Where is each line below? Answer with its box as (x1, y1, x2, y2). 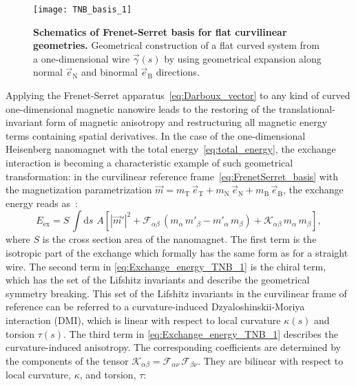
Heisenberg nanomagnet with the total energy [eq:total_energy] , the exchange (6, 142, 336, 156)
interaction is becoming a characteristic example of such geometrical (6, 156, 293, 169)
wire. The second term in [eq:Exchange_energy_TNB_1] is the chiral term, (6, 259, 326, 273)
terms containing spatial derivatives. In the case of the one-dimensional (6, 128, 306, 142)
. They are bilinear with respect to (198, 353, 344, 367)
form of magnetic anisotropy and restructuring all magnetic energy (45, 115, 328, 129)
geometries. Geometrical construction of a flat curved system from (33, 38, 320, 52)
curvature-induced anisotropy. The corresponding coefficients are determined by (6, 340, 342, 354)
